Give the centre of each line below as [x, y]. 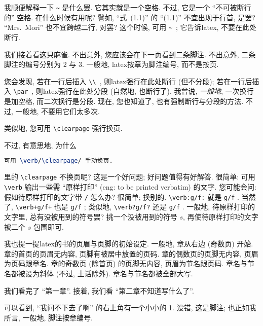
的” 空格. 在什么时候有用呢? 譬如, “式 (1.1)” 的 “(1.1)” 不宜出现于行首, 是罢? [130, 17]
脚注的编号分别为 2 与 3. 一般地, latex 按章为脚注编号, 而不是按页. [111, 64]
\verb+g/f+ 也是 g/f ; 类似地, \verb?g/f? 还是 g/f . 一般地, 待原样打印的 [135, 207]
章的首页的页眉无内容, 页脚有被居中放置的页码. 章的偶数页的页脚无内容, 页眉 [131, 253]
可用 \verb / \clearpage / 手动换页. [59, 161]
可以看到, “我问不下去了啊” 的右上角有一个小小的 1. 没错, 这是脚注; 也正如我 [130, 307]
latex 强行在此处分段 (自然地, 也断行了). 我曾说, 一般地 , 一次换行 [148, 91]
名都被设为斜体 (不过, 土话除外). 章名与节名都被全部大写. [99, 273]
